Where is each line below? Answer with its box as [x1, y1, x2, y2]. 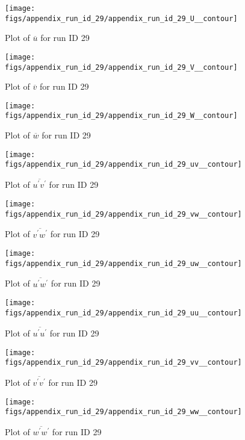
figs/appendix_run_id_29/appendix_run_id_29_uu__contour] [5, 308, 242, 317]
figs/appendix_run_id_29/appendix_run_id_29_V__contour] [5, 63, 238, 72]
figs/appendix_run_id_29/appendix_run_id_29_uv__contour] [5, 160, 242, 169]
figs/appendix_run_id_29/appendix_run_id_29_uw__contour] [5, 259, 242, 268]
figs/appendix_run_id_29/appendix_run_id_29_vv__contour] [5, 358, 242, 367]
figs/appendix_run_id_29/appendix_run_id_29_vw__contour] [5, 209, 242, 218]
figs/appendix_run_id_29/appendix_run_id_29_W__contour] [5, 111, 238, 120]
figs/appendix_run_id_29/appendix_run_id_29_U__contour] [5, 14, 238, 23]
